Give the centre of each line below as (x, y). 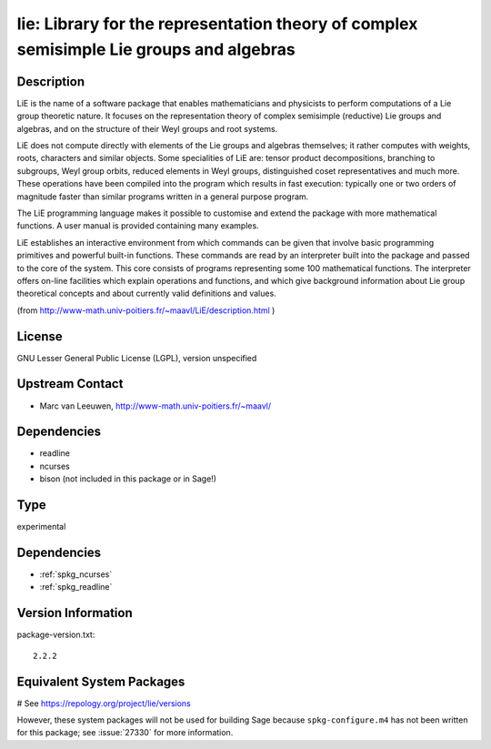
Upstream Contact (70, 384)
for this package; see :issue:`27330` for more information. (125, 733)
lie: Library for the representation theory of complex (217, 24)
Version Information (75, 613)
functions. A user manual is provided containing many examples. (138, 226)
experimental (41, 527)
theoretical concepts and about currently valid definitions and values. (146, 294)
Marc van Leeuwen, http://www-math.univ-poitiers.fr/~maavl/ (155, 406)
